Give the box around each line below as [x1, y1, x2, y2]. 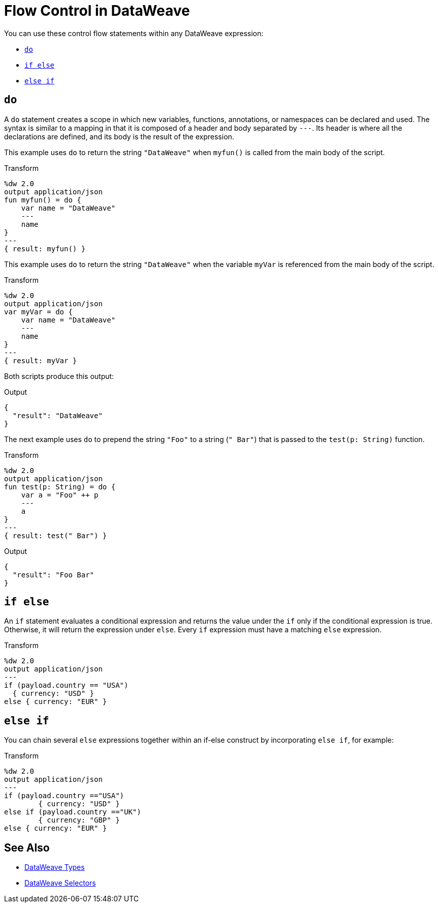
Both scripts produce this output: [4, 371, 114, 381]
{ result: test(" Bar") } [4, 531, 107, 540]
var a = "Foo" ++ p [21, 490, 99, 499]
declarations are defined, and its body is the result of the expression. [4, 132, 234, 141]
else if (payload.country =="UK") [4, 808, 141, 816]
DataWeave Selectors [24, 879, 96, 888]
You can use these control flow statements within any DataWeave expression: [4, 28, 264, 38]
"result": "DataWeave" [12, 411, 103, 420]
